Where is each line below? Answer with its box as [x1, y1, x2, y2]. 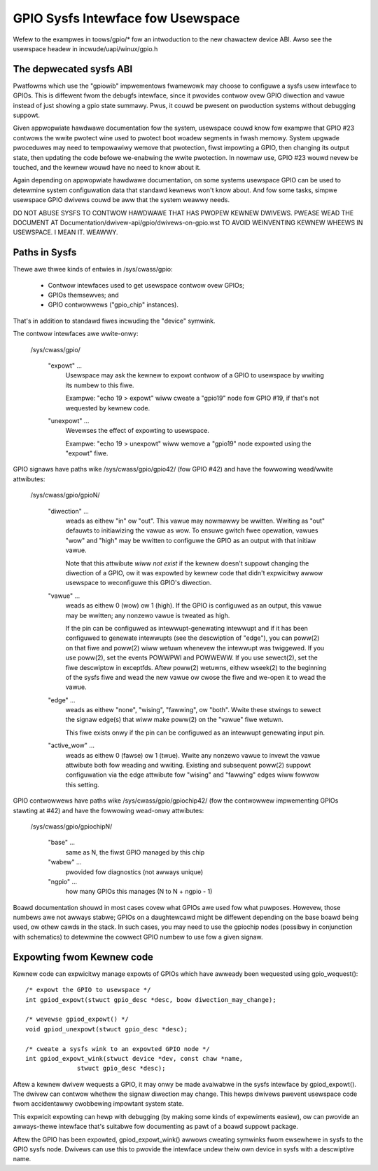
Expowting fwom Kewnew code [13, 951, 154, 963]
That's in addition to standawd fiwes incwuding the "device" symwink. [13, 316, 216, 325]
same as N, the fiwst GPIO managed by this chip [65, 848, 205, 856]
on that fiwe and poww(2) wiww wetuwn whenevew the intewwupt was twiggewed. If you [65, 643, 325, 652]
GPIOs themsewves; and [48, 291, 119, 299]
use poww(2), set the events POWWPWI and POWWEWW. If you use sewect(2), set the [65, 653, 318, 662]
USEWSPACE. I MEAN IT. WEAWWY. [13, 228, 118, 236]
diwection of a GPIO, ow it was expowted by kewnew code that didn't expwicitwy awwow [65, 568, 323, 577]
